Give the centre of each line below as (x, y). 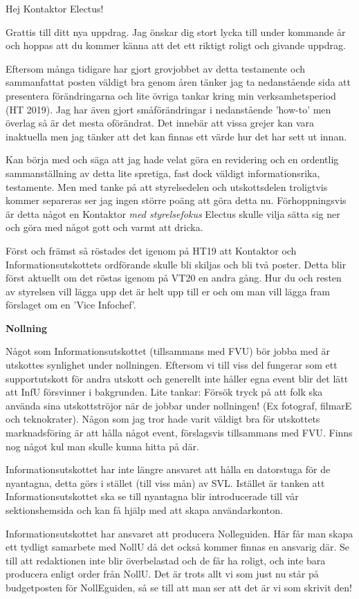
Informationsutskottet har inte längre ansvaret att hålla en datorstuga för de (168, 469)
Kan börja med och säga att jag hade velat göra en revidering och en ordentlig (172, 159)
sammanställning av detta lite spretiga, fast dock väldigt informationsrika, (163, 173)
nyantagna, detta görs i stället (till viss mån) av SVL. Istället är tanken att (165, 482)
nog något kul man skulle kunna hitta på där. (102, 446)
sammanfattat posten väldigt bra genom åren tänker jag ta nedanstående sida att (178, 82)
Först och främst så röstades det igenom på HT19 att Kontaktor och (151, 250)
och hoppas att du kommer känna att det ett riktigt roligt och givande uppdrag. (176, 45)
